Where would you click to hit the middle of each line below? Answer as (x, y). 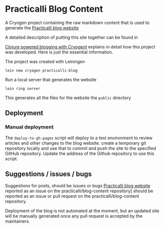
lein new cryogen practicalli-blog (41, 70)
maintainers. (18, 221)
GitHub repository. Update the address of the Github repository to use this (80, 153)
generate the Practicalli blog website (42, 27)
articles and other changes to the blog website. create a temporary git (76, 143)
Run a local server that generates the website (51, 79)
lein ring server (23, 89)
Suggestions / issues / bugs (48, 174)
